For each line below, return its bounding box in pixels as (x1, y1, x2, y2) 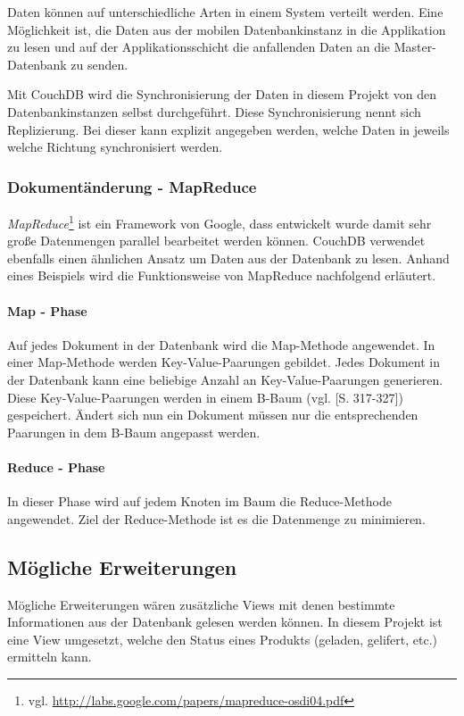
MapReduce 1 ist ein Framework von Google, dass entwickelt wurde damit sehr (7, 211, 432, 232)
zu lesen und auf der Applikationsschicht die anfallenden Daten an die (7, 37, 391, 56)
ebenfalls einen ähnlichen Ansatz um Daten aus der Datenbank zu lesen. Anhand (7, 248, 450, 267)
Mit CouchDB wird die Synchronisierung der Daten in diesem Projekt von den (7, 85, 437, 104)
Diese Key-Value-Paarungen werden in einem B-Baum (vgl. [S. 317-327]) (7, 387, 403, 406)
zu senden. (70, 54, 128, 73)
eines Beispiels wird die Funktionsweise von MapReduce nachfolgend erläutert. (7, 266, 436, 285)
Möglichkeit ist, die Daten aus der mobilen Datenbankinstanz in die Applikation (7, 20, 446, 38)
